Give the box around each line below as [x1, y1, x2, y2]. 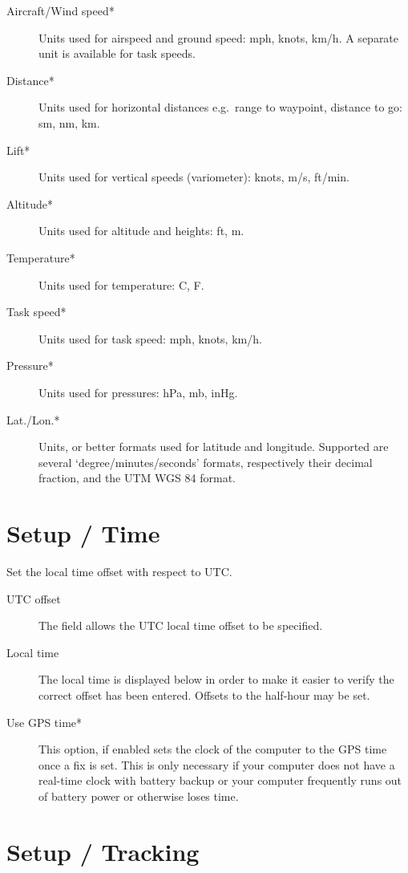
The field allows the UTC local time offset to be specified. [38, 617, 323, 634]
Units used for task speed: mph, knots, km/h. [38, 330, 262, 347]
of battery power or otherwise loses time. [38, 787, 239, 804]
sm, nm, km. [38, 114, 100, 131]
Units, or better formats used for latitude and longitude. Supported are [38, 438, 389, 455]
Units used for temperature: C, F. [38, 276, 204, 293]
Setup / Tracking [6, 834, 200, 867]
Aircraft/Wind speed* [6, 2, 115, 18]
